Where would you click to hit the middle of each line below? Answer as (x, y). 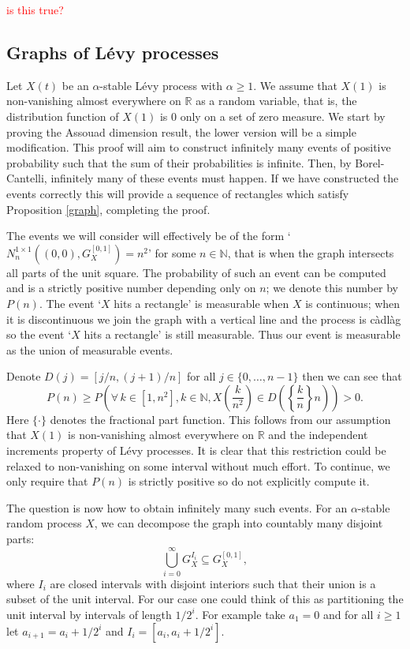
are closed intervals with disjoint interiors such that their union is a (213, 583)
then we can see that (352, 376)
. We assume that (295, 85)
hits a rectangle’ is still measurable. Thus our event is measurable (242, 334)
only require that (47, 481)
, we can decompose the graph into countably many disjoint (239, 523)
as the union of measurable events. (90, 349)
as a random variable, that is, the (276, 101)
